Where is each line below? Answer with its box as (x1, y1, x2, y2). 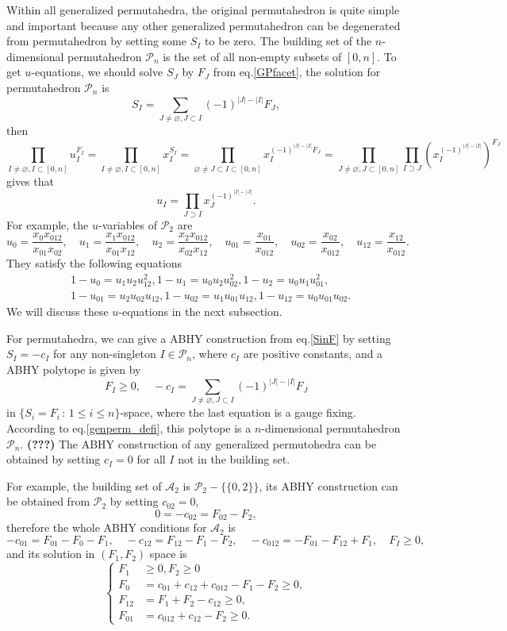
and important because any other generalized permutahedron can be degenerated (6, 17, 401, 33)
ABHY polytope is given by (6, 361, 141, 378)
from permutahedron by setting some (6, 33, 186, 49)
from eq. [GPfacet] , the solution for (213, 63, 381, 80)
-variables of (98, 216, 157, 233)
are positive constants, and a (243, 345, 383, 362)
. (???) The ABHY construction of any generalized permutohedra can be (20, 435, 377, 452)
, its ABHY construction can (259, 477, 398, 494)
